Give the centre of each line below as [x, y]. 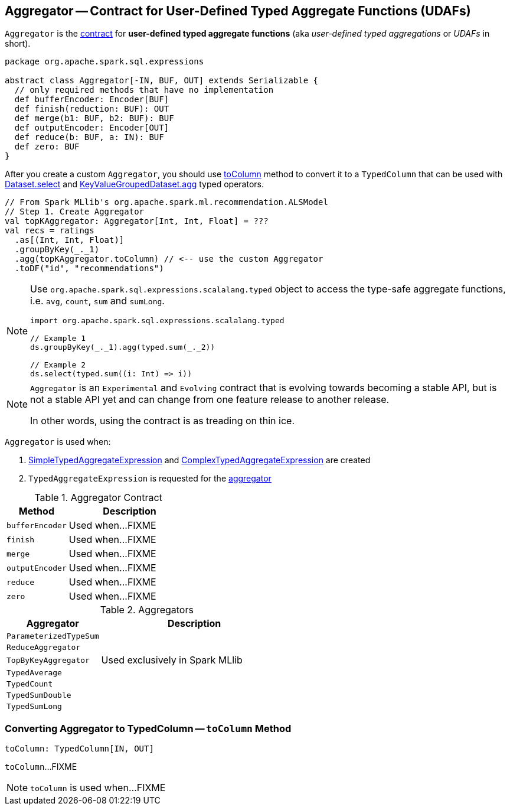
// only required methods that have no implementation [144, 90]
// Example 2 [58, 365]
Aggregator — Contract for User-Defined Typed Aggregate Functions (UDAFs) [238, 11]
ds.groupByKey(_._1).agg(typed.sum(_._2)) [123, 347]
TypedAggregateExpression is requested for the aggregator [150, 479]
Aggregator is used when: [58, 442]
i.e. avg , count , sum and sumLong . [97, 301]
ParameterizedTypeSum [53, 636]
